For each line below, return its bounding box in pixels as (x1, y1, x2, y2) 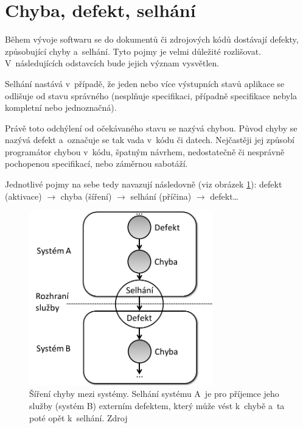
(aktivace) (5, 189, 42, 202)
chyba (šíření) (60, 189, 112, 202)
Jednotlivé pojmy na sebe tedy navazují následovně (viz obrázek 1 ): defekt (5, 178, 282, 191)
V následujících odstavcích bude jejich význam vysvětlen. (5, 57, 220, 69)
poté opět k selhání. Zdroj (29, 411, 128, 424)
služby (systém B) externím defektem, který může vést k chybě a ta (29, 399, 285, 412)
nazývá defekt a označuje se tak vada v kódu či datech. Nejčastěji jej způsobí (5, 133, 294, 146)
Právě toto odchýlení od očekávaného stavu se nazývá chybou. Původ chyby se (5, 121, 298, 134)
